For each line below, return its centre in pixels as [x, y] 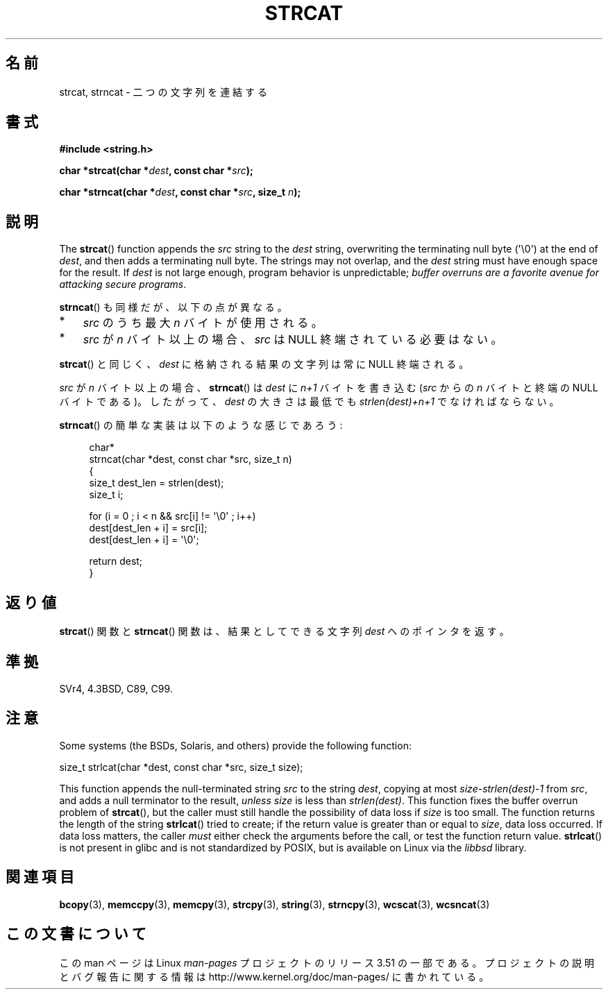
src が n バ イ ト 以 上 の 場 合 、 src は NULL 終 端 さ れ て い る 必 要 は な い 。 [293, 340]
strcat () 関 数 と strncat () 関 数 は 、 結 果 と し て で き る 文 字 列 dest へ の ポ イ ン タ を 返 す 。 [284, 631]
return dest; [116, 561]
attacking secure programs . [123, 284]
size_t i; [106, 495]
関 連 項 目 [40, 877]
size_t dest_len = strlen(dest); [157, 483]
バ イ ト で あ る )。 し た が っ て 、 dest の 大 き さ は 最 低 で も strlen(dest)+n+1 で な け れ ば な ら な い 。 [309, 402]
